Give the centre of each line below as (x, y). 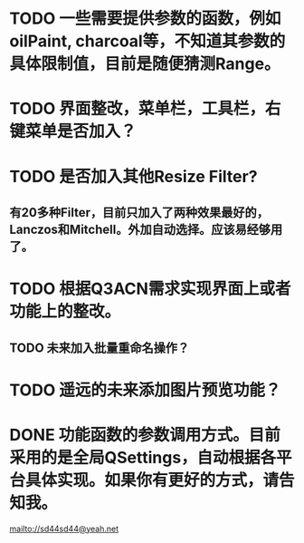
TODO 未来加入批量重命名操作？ (100, 348)
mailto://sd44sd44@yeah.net (64, 528)
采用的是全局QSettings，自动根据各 (143, 457)
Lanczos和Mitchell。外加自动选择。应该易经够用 (146, 229)
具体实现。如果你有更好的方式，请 (152, 480)
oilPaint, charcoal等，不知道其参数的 (147, 41)
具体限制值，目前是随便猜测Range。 (145, 64)
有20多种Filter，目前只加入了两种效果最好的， (139, 213)
